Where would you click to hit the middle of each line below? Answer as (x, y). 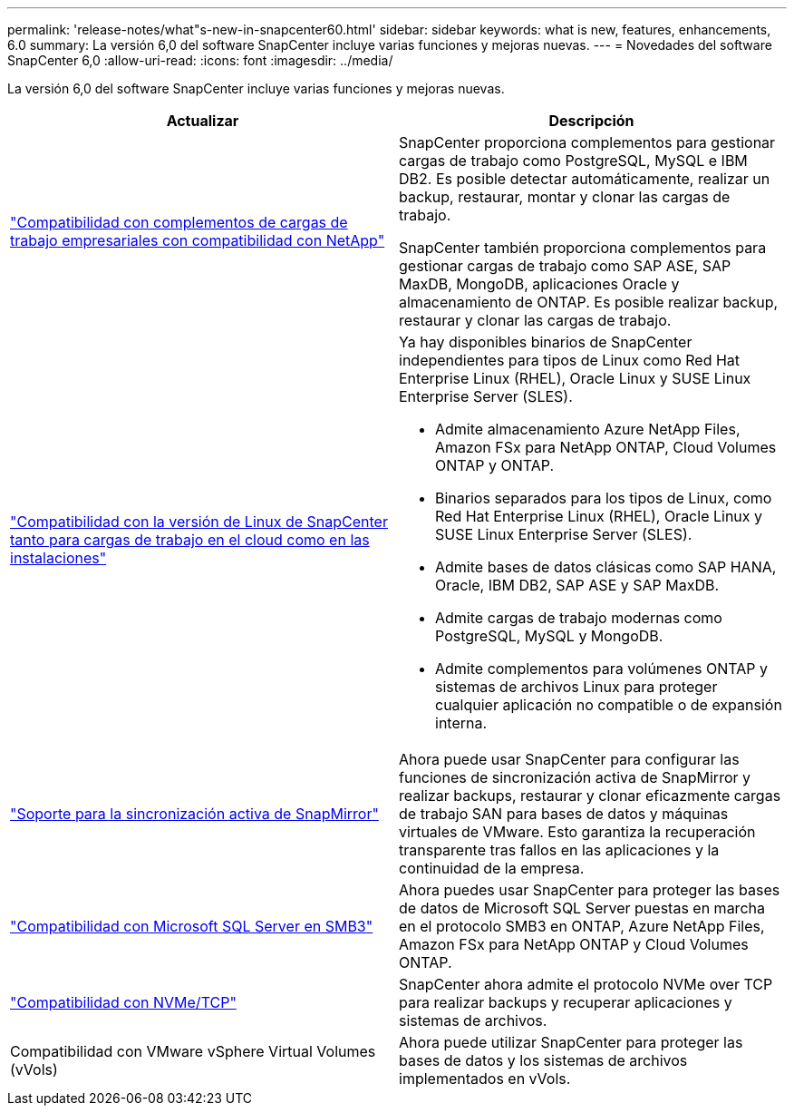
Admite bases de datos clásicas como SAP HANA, (606, 567)
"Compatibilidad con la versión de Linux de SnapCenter (199, 522)
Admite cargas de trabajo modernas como (579, 618)
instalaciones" (58, 558)
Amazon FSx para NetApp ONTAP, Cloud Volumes (606, 447)
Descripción (591, 121)
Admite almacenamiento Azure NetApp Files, (588, 429)
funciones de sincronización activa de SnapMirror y (575, 777)
